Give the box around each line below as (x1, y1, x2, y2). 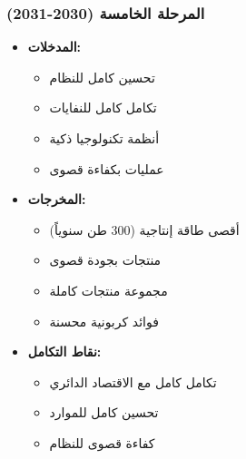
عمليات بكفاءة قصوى (49, 159, 164, 178)
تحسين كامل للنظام (49, 67, 155, 86)
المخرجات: (27, 190, 86, 209)
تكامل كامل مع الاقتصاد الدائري (49, 372, 217, 391)
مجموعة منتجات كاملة (49, 280, 168, 299)
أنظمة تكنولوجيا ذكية (49, 129, 160, 147)
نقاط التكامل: (27, 342, 102, 361)
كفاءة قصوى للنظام (49, 433, 155, 452)
